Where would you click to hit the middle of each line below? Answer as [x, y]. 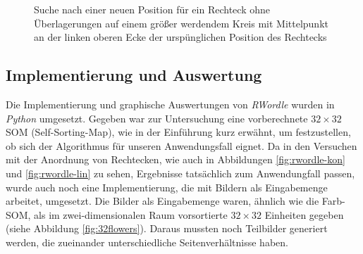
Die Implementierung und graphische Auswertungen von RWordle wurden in [170, 104]
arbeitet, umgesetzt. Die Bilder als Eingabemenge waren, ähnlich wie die [162, 201]
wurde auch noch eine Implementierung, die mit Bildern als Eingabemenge [167, 187]
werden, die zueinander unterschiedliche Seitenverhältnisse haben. [147, 242]
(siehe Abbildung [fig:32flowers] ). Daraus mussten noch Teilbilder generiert [167, 228]
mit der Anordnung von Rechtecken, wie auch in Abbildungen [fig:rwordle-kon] [176, 159]
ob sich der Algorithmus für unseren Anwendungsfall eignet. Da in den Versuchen [181, 145]
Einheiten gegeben [304, 214]
